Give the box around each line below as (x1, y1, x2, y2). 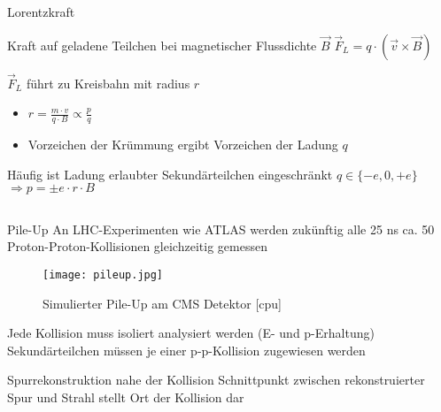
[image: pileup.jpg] (43, 269, 164, 281)
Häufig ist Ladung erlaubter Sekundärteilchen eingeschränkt (7, 164, 333, 183)
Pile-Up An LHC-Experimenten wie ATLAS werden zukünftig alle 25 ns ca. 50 (7, 219, 435, 238)
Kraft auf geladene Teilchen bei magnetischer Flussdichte (7, 35, 317, 54)
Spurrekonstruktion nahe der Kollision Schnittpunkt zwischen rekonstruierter (7, 370, 425, 389)
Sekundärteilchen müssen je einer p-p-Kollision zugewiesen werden (7, 340, 366, 359)
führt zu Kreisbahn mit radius (26, 73, 190, 92)
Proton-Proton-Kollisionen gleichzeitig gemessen (7, 237, 267, 256)
